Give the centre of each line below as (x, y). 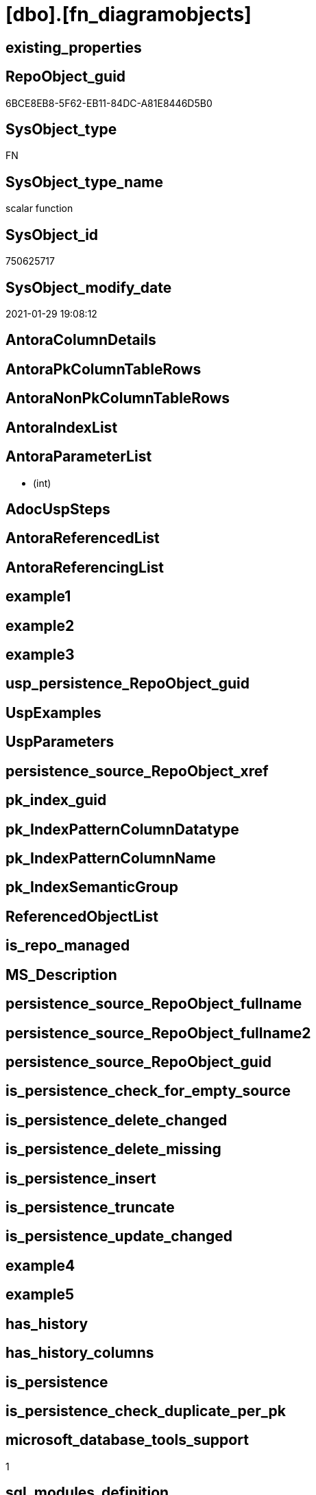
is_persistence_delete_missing (113, 1149)
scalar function (39, 208)
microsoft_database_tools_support (127, 1440)
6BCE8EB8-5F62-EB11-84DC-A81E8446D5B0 (109, 103)
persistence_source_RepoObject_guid (138, 1062)
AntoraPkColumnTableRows (104, 369)
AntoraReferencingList (85, 567)
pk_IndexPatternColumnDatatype (122, 829)
